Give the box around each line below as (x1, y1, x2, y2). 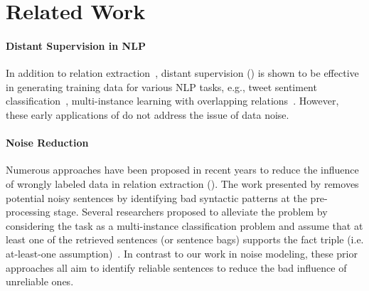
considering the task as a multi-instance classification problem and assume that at (6, 218, 363, 233)
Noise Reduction (6, 135, 89, 150)
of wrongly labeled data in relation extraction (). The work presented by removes (6, 176, 359, 191)
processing (6, 204, 50, 219)
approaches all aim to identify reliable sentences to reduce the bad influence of (6, 260, 347, 275)
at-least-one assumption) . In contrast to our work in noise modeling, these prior (6, 245, 358, 260)
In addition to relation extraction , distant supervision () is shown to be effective (6, 65, 359, 80)
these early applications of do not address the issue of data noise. (6, 107, 289, 122)
